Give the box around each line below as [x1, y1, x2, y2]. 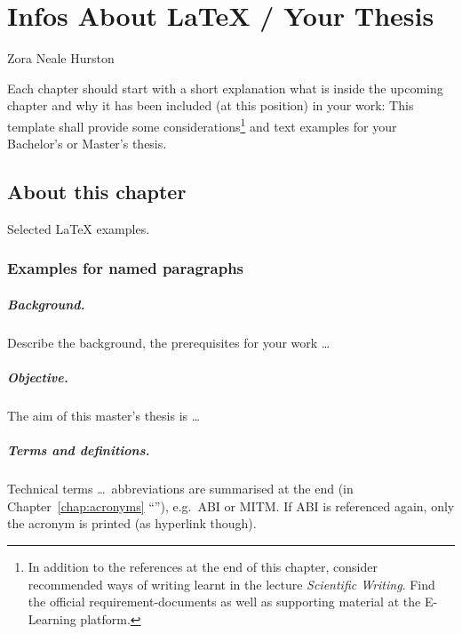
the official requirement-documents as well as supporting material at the [28, 592, 421, 611]
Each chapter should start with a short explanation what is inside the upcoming [7, 78, 443, 97]
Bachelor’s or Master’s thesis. [7, 134, 167, 153]
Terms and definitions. [7, 441, 150, 460]
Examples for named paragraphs [7, 257, 244, 279]
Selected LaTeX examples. [7, 219, 150, 237]
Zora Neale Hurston [7, 49, 115, 68]
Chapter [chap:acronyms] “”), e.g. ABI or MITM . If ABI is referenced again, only [7, 496, 455, 515]
